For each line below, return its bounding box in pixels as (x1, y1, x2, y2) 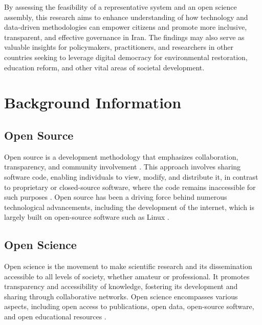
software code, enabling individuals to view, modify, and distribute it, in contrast (4, 171, 258, 182)
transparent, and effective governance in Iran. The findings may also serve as (4, 31, 245, 42)
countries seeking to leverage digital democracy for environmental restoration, (4, 51, 248, 62)
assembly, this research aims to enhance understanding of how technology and (4, 11, 248, 22)
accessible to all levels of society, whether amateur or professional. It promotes (4, 271, 250, 281)
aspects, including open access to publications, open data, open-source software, (4, 301, 254, 312)
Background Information (4, 92, 182, 113)
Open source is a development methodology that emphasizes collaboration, (4, 151, 238, 162)
